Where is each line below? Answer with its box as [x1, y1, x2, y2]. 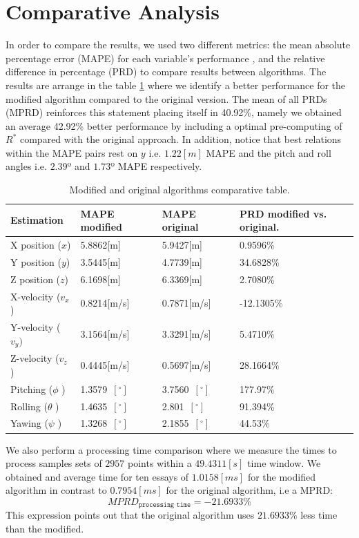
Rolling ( [10, 398, 48, 413]
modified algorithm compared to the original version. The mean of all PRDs [6, 91, 327, 106]
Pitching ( [10, 381, 53, 396]
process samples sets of [6, 456, 102, 470]
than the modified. [6, 521, 84, 535]
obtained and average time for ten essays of [6, 469, 189, 483]
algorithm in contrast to [6, 483, 107, 497]
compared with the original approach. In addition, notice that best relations [19, 132, 342, 146]
